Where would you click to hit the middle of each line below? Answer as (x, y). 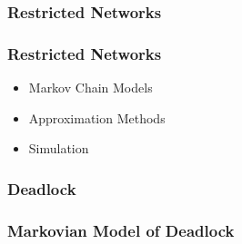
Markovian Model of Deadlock (121, 230)
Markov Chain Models (91, 88)
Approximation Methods (97, 117)
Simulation (59, 148)
